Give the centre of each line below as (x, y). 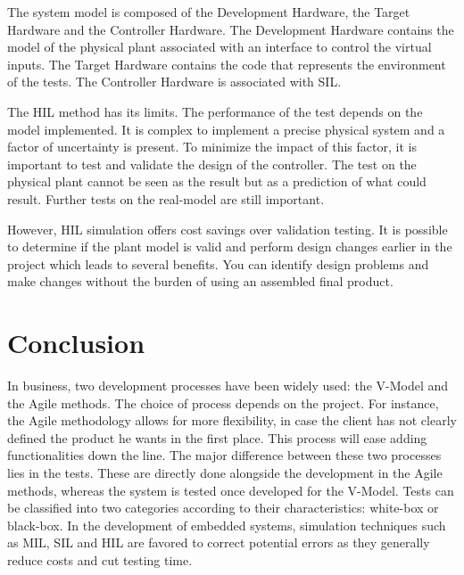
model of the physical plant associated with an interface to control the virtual (220, 47)
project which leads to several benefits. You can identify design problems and (218, 263)
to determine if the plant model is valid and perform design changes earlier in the (230, 246)
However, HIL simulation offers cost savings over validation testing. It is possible (228, 229)
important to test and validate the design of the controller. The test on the (212, 164)
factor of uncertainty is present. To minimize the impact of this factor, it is (212, 147)
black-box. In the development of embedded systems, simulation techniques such (227, 525)
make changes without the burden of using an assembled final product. (200, 281)
